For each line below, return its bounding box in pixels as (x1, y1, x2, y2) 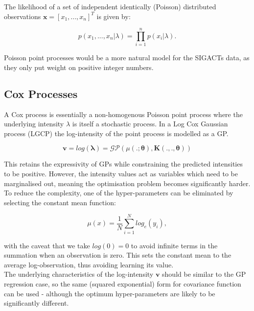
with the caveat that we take (4, 240, 90, 250)
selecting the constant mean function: (4, 197, 116, 207)
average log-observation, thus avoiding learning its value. (4, 259, 174, 269)
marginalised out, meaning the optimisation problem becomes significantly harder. (4, 178, 251, 188)
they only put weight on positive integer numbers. (4, 62, 154, 72)
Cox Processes (4, 86, 78, 101)
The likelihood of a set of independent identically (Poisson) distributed (4, 1, 216, 11)
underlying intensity (4, 119, 64, 129)
